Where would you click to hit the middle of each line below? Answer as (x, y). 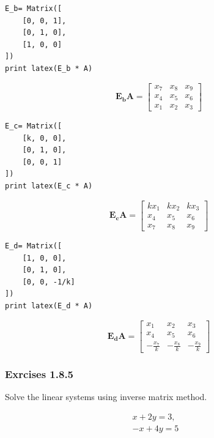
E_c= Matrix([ (34, 126)
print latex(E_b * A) (49, 68)
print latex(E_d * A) (49, 306)
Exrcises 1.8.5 (39, 374)
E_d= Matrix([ (34, 246)
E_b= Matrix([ (34, 9)
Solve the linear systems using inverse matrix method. (106, 397)
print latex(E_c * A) (49, 186)
